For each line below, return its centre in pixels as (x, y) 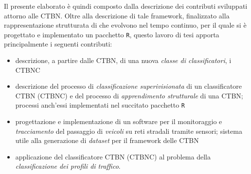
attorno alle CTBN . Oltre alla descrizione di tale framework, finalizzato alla (117, 15)
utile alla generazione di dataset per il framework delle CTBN (107, 140)
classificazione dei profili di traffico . (68, 166)
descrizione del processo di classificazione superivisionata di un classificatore (129, 86)
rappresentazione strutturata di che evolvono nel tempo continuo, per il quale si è (125, 25)
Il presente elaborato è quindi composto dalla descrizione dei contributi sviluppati (126, 6)
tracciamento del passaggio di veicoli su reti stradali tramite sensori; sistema (129, 131)
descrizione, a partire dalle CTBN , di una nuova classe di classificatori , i (123, 60)
